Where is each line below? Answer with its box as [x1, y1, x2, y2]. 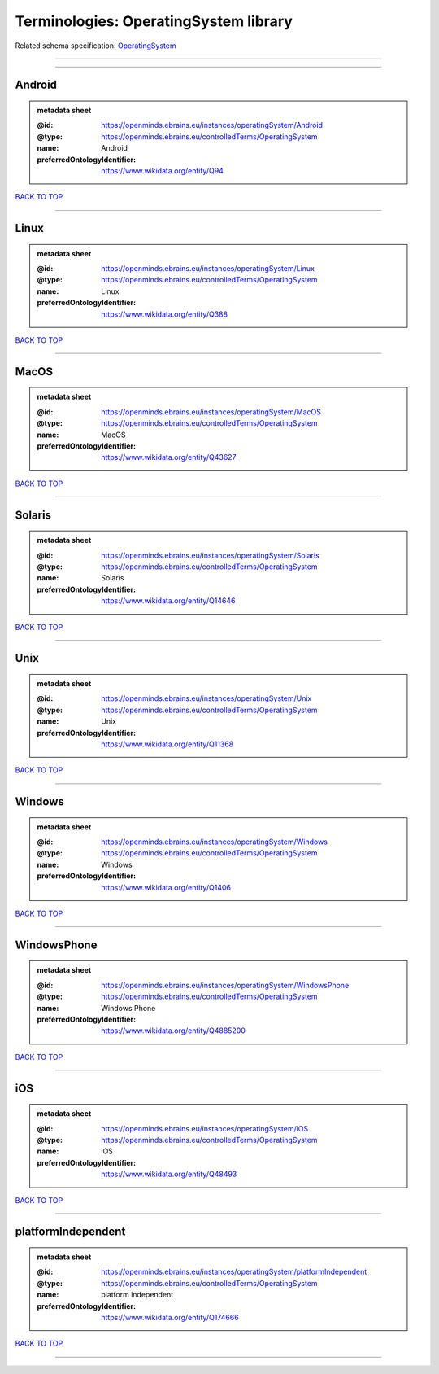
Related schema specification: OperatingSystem [15, 41, 176, 50]
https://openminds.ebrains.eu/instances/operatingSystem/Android [101, 120, 324, 130]
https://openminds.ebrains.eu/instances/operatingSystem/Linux [101, 264, 315, 273]
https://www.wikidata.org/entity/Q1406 [101, 882, 232, 892]
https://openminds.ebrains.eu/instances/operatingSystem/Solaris [101, 550, 320, 560]
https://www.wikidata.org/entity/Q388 [101, 309, 228, 319]
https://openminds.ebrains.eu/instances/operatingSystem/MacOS [101, 407, 321, 417]
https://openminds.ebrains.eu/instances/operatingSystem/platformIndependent [101, 1267, 367, 1277]
